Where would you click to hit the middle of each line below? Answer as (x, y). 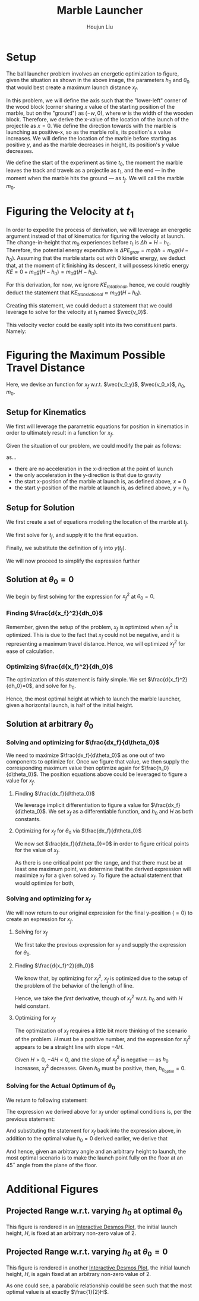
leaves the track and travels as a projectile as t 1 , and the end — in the (91, 171)
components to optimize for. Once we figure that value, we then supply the (97, 762)
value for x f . (21, 781)
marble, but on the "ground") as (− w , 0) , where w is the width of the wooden (99, 113)
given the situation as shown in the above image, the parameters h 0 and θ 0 (98, 81)
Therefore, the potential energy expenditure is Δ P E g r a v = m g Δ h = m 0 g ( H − (97, 251)
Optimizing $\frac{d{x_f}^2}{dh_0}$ (60, 667)
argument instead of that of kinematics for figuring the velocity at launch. (96, 236)
